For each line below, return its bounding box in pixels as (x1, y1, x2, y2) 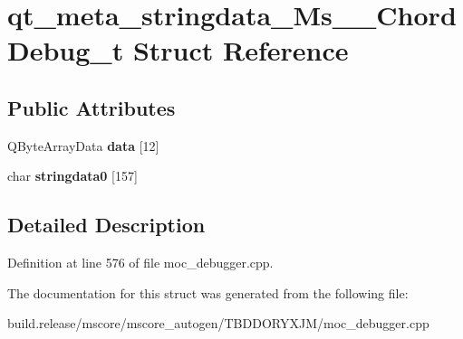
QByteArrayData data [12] (7, 136, 159, 155)
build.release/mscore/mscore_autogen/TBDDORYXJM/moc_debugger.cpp (7, 314, 429, 333)
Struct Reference (132, 32, 349, 69)
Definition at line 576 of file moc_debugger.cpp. (7, 253, 274, 272)
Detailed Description (7, 211, 206, 239)
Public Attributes (7, 93, 176, 121)
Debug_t (7, 32, 124, 69)
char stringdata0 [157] (7, 166, 138, 185)
